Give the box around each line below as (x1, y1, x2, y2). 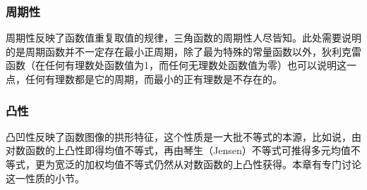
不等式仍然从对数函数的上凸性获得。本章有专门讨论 (124, 157, 361, 171)
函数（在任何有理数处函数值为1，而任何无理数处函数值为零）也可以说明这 (6, 58, 347, 72)
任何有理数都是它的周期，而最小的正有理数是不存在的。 (25, 72, 282, 86)
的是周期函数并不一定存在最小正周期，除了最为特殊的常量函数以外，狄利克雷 (6, 44, 361, 58)
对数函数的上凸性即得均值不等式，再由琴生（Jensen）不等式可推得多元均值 (6, 143, 351, 158)
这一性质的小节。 (6, 170, 85, 185)
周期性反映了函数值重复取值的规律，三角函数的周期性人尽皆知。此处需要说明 (6, 30, 361, 45)
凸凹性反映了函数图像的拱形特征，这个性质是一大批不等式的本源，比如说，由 (6, 129, 361, 144)
